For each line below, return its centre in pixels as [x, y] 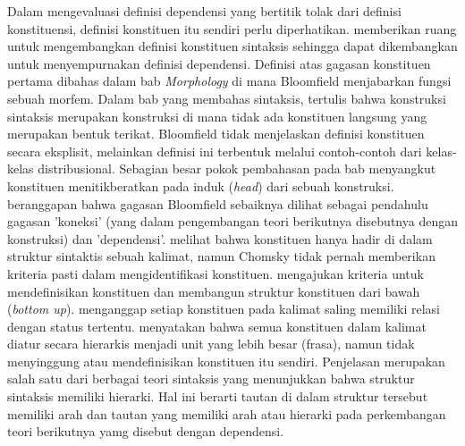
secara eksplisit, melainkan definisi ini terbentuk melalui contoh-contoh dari [215, 151]
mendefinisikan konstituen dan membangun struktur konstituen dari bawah [214, 291]
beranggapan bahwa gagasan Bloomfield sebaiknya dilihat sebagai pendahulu [218, 203]
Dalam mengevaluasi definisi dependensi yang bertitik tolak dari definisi [204, 11]
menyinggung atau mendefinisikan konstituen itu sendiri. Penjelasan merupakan [226, 361]
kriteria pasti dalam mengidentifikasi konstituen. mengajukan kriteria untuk [216, 273]
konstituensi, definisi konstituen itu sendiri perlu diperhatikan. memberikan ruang [232, 28]
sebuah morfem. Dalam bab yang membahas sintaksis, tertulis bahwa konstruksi [227, 98]
